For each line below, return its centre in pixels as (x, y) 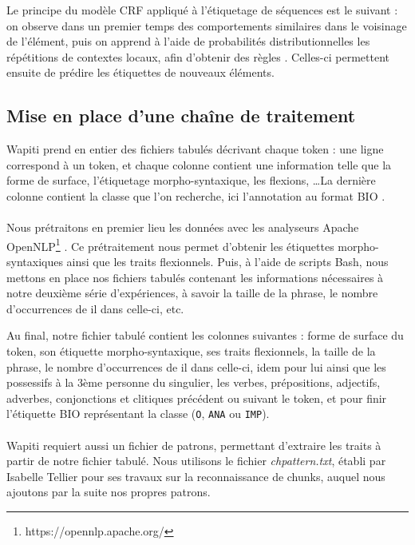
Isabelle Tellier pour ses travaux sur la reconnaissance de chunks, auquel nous (196, 476)
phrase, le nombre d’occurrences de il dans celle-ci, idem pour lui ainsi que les (196, 366)
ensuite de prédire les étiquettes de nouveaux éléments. (140, 72)
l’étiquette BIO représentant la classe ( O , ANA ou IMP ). (138, 414)
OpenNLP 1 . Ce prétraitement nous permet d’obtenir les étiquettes (170, 245)
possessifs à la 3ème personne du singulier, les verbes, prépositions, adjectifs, (194, 382)
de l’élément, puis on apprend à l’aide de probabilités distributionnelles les (188, 41)
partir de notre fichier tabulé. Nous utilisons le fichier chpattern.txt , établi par (196, 461)
